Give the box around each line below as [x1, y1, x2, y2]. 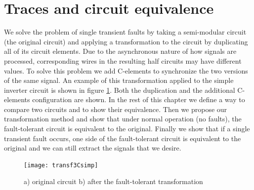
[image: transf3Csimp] [24, 161, 98, 169]
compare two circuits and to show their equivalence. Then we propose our [4, 104, 227, 114]
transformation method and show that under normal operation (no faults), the [4, 114, 242, 124]
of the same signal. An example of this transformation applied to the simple [4, 75, 234, 85]
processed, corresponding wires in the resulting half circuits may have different [4, 55, 242, 66]
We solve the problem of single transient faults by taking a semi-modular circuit [4, 27, 247, 37]
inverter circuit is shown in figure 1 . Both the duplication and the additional [4, 84, 235, 95]
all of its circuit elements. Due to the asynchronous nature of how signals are [4, 46, 237, 56]
